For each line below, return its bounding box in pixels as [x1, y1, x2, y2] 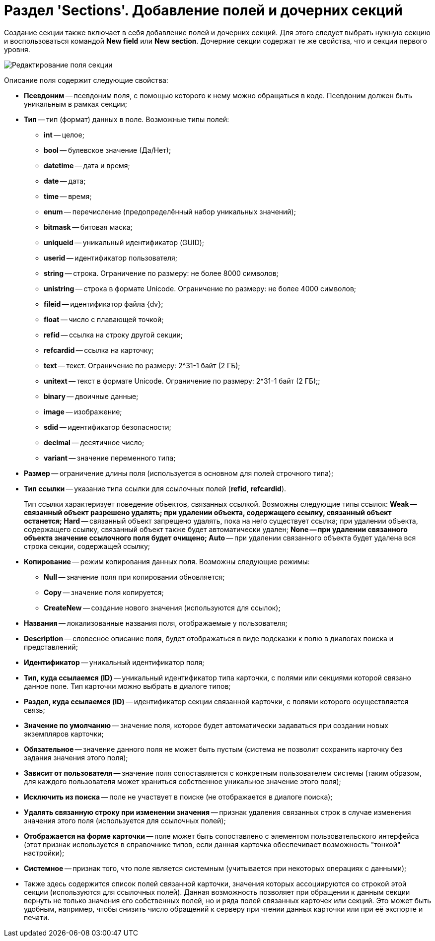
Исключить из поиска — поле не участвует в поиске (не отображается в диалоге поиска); [24, 792, 333, 801]
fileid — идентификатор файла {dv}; [44, 299, 163, 308]
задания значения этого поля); [24, 753, 128, 762]
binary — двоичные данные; [44, 392, 139, 401]
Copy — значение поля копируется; [44, 588, 164, 597]
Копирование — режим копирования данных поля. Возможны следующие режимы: [24, 557, 310, 566]
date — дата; [44, 176, 86, 185]
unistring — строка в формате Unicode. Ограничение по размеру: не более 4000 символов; [44, 284, 357, 293]
